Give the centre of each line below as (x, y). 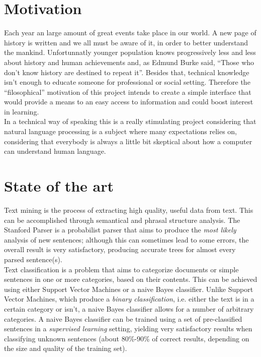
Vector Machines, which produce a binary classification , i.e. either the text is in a (129, 299)
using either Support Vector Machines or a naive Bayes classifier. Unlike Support (129, 289)
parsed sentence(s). (33, 259)
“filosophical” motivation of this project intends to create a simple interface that (128, 92)
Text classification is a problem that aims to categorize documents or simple (121, 269)
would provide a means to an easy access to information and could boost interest (129, 102)
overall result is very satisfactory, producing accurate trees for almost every (120, 249)
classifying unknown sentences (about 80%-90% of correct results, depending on (127, 338)
